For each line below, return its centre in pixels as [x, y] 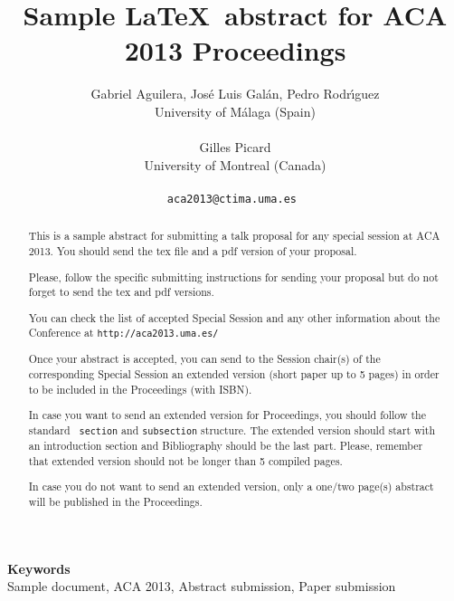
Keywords [39, 568]
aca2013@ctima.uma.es [232, 199]
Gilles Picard [235, 147]
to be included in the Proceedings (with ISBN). [140, 389]
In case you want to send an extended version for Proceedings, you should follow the [227, 415]
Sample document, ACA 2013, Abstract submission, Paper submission [202, 586]
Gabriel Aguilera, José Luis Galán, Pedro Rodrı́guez [235, 94]
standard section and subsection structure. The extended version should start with [232, 429]
